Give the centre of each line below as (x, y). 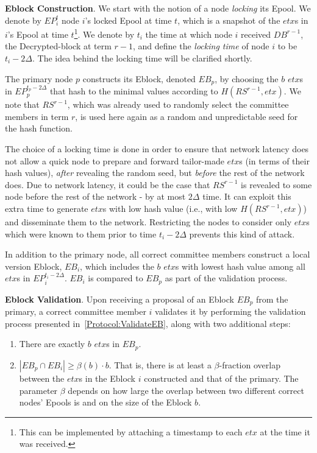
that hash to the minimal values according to (134, 91)
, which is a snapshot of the (229, 20)
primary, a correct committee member (76, 311)
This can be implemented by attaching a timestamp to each (131, 431)
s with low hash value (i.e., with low (170, 209)
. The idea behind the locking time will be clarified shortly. (142, 58)
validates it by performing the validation (230, 311)
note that (22, 104)
